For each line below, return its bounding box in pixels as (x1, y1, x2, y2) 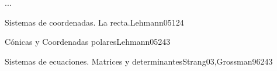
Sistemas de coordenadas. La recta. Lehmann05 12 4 (5, 16, 184, 28)
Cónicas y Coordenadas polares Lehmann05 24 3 (5, 35, 171, 48)
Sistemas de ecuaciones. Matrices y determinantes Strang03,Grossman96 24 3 (5, 55, 273, 67)
